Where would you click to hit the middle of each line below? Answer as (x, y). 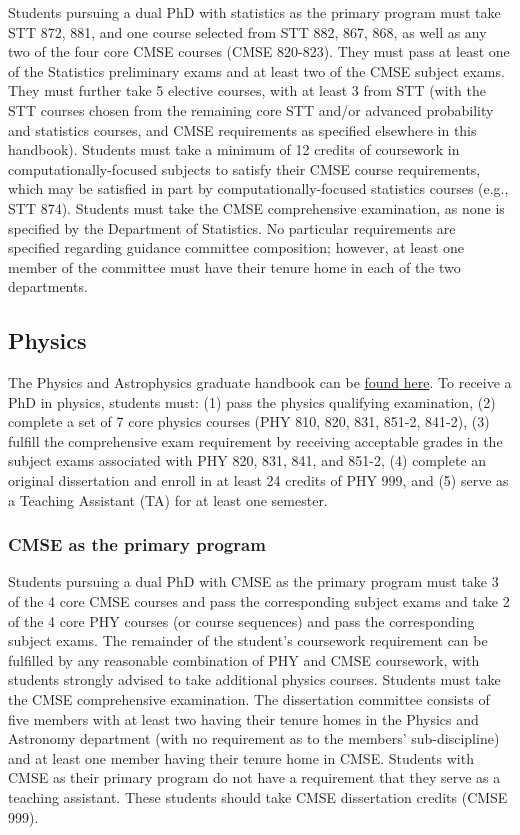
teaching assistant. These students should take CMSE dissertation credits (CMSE (258, 797)
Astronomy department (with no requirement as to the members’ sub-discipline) (254, 738)
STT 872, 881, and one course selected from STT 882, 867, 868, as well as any (247, 31)
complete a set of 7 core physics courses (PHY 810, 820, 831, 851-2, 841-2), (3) (249, 421)
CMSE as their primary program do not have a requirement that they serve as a (254, 777)
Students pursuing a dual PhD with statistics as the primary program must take (254, 12)
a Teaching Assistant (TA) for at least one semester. (168, 499)
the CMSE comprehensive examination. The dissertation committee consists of (249, 699)
